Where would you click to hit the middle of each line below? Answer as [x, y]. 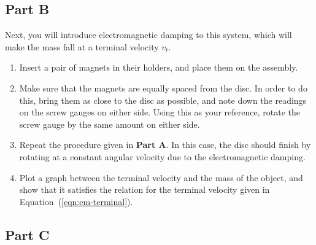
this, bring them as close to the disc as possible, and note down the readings [163, 100]
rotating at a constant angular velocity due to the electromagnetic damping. [162, 156]
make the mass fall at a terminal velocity [82, 46]
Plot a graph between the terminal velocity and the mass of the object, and [161, 177]
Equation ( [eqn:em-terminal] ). [76, 201]
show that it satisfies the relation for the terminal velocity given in [145, 189]
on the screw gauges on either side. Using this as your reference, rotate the [160, 112]
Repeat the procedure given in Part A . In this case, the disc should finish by [165, 145]
